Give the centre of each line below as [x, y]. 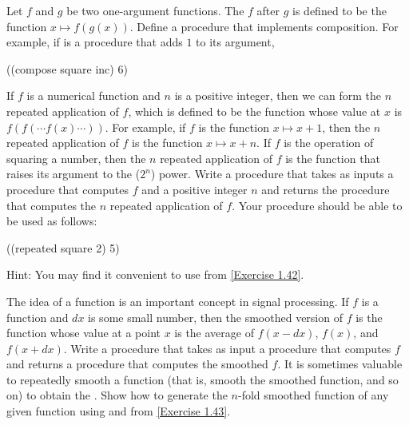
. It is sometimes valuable [340, 364]
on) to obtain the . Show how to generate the [117, 395]
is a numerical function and [93, 95]
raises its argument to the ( [73, 174]
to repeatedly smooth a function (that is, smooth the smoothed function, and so [203, 379]
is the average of [214, 333]
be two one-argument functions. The [155, 10]
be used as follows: [52, 221]
